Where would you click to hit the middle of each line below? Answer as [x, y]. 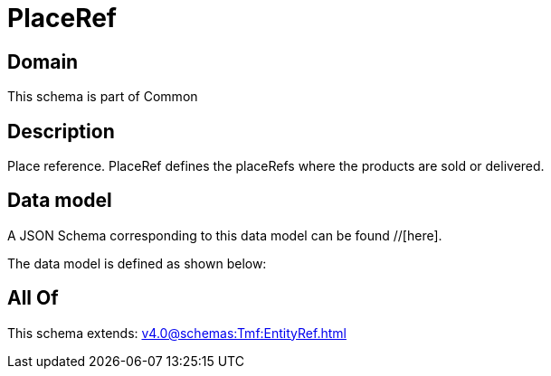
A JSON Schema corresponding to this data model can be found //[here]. [225, 235]
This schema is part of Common [103, 97]
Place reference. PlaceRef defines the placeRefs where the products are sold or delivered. [276, 166]
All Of [33, 298]
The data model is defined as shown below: [137, 263]
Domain [43, 61]
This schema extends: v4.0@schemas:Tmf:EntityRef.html [177, 333]
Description [61, 131]
